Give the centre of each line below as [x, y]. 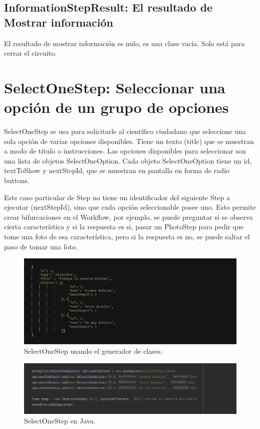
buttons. [17, 180]
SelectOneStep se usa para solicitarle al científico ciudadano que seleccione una [125, 131]
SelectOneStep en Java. [60, 421]
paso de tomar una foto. [41, 246]
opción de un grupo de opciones [116, 107]
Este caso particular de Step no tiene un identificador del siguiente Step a [117, 197]
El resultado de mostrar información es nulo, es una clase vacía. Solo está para [124, 43]
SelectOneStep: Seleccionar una [115, 87]
